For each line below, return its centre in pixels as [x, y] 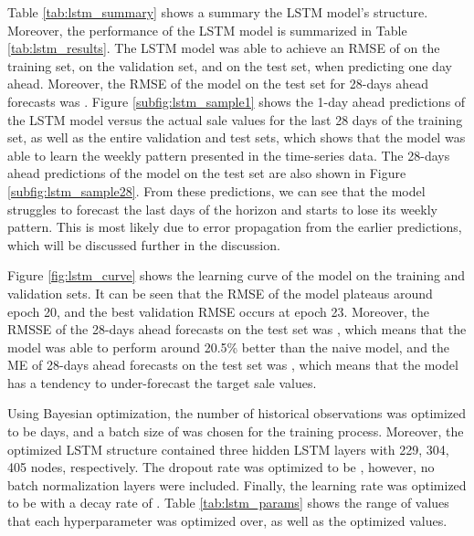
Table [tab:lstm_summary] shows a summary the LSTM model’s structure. [218, 12]
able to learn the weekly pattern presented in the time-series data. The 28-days [229, 155]
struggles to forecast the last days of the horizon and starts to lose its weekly [222, 209]
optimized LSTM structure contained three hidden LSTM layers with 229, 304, [228, 449]
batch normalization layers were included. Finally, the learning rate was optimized [237, 484]
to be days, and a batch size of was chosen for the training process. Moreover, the [236, 431]
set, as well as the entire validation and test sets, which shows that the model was [237, 137]
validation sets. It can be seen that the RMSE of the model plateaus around [220, 293]
